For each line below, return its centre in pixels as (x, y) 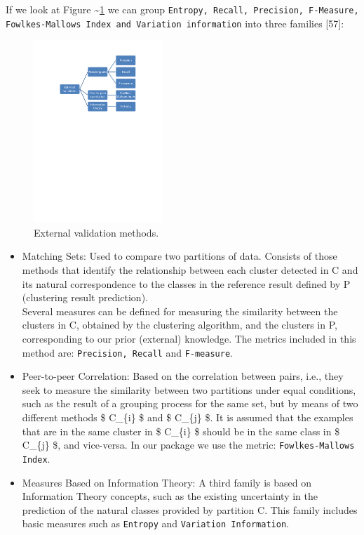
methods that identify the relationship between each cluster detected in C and (190, 270)
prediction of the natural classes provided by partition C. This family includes (190, 509)
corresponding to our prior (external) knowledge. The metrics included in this (189, 339)
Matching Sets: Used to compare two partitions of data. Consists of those (180, 256)
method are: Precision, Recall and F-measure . (127, 352)
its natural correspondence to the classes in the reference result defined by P (186, 283)
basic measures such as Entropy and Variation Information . (155, 523)
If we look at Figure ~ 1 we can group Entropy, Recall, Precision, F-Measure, (182, 9)
